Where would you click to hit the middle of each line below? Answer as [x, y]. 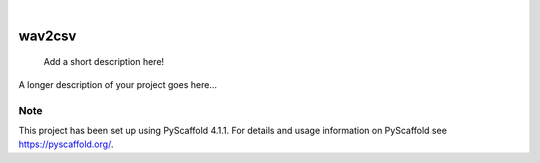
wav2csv [47, 35]
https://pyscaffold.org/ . [66, 144]
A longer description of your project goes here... [117, 84]
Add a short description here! [104, 62]
